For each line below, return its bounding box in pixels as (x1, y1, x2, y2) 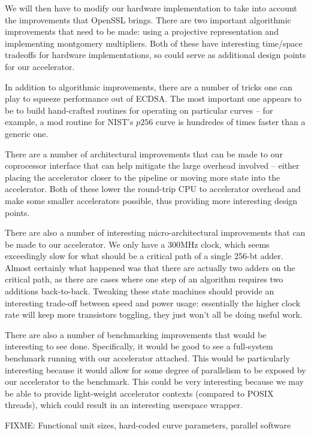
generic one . (5, 127, 49, 139)
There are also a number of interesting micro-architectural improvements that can (5, 226, 306, 239)
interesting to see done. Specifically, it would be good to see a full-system (5, 340, 273, 352)
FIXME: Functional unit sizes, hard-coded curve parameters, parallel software (5, 419, 291, 431)
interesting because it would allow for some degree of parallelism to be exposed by (5, 363, 306, 376)
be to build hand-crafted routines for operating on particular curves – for (5, 104, 273, 116)
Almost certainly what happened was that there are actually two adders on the (5, 261, 295, 273)
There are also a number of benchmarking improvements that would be (5, 328, 267, 340)
